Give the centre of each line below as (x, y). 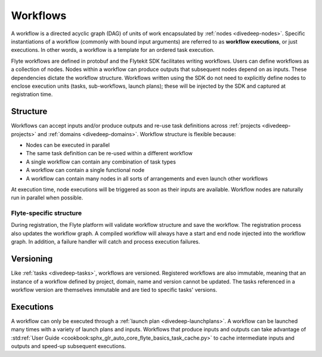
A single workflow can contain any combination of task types (101, 162)
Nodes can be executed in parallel (68, 145)
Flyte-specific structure (47, 213)
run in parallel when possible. (47, 198)
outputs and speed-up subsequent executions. (69, 346)
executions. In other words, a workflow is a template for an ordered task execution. (113, 50)
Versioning (32, 259)
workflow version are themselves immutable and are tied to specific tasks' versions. (114, 290)
